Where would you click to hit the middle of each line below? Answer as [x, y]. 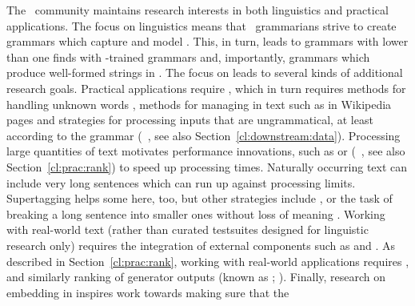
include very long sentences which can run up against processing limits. [181, 182]
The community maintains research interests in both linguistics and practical [198, 10]
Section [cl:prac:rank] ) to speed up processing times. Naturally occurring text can [207, 166]
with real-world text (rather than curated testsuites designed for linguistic [188, 229]
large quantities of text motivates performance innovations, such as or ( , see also [206, 151]
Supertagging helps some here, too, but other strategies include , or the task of [200, 198]
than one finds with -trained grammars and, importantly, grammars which [188, 56]
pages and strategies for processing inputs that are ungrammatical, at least [190, 120]
